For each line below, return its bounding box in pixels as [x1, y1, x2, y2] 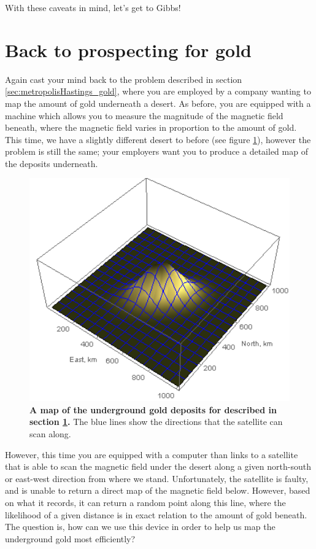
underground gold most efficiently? [5, 532, 136, 545]
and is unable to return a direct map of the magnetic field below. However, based [5, 484, 310, 497]
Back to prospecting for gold [5, 37, 252, 62]
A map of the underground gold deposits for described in [29, 403, 277, 416]
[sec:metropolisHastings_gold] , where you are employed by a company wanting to [5, 85, 311, 98]
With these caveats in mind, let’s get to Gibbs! [5, 1, 181, 14]
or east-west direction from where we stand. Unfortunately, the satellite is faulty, [5, 472, 309, 485]
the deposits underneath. [5, 157, 98, 169]
